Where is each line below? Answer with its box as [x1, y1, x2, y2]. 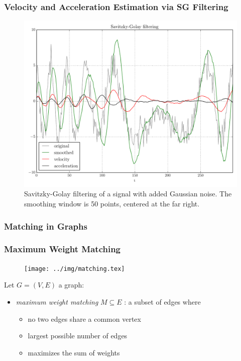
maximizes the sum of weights [28, 347, 120, 357]
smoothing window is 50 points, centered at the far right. [24, 198, 200, 208]
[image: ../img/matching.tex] [24, 265, 125, 272]
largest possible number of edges [28, 330, 128, 341]
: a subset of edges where [124, 296, 201, 307]
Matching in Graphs [4, 220, 87, 232]
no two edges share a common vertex [28, 313, 141, 324]
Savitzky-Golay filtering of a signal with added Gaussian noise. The [24, 188, 232, 199]
